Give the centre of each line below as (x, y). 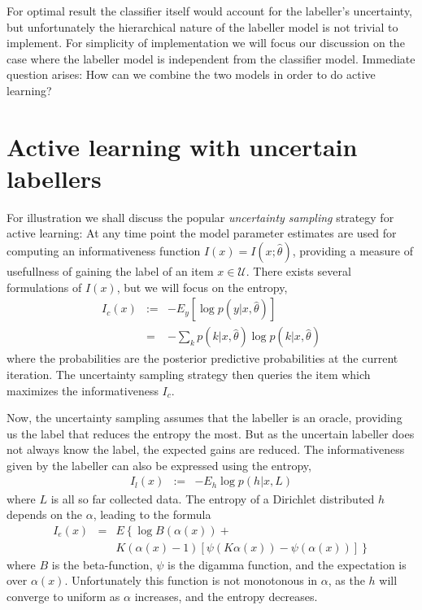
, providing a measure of (353, 251)
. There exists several (298, 271)
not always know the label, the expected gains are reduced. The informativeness (206, 449)
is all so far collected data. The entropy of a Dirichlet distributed (213, 498)
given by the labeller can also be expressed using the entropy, (159, 465)
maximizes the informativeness (83, 390)
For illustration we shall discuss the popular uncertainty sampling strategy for (200, 217)
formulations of (44, 287)
